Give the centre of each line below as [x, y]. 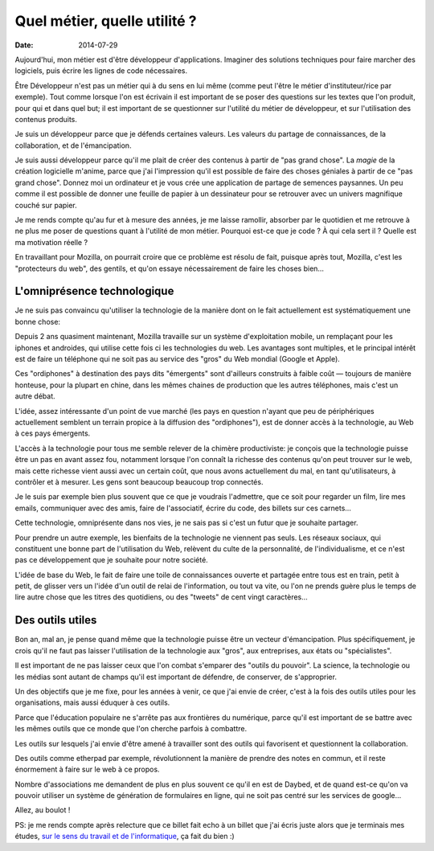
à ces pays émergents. [53, 433]
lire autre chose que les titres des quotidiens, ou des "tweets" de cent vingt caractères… [162, 597]
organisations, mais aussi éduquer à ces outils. [92, 702]
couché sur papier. [46, 205]
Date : [24, 45]
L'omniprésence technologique [94, 291]
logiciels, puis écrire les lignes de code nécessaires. [101, 71]
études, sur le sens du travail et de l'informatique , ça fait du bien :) [125, 837]
